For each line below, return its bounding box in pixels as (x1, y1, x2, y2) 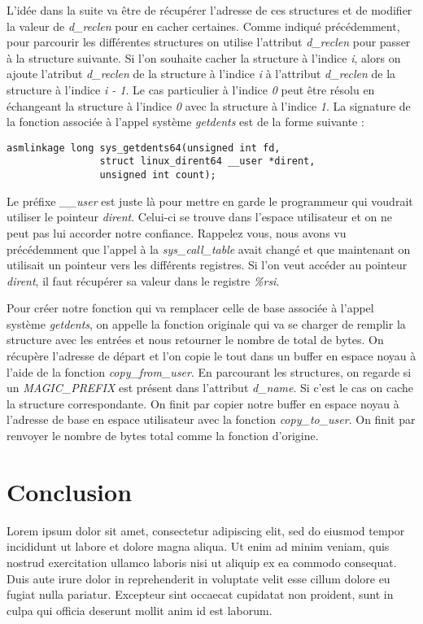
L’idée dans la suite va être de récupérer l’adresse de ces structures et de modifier (7, 2, 412, 18)
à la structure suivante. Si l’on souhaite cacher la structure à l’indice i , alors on (7, 49, 401, 66)
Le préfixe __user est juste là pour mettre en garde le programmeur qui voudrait (7, 192, 413, 209)
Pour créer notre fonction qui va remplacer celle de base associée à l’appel (7, 299, 374, 316)
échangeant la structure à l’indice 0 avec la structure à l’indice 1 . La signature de (7, 97, 411, 114)
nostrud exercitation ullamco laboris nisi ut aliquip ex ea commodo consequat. (7, 553, 397, 570)
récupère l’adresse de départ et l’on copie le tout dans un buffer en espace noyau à (7, 347, 416, 364)
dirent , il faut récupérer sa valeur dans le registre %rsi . (7, 272, 280, 289)
